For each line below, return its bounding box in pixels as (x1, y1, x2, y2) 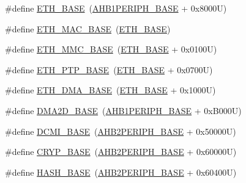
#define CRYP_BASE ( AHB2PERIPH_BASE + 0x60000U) (5, 145, 237, 158)
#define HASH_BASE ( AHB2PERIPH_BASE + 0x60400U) (5, 165, 237, 178)
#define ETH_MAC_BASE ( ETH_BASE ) (5, 22, 171, 35)
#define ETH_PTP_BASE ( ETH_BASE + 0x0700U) (5, 63, 213, 76)
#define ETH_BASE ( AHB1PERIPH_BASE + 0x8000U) (5, 2, 227, 14)
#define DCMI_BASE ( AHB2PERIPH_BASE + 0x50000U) (5, 124, 236, 137)
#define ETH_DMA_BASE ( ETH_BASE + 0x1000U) (5, 84, 216, 96)
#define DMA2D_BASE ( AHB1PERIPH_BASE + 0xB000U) (5, 104, 242, 117)
